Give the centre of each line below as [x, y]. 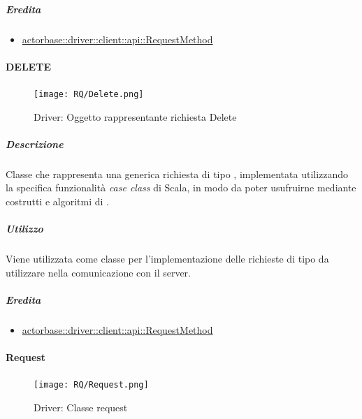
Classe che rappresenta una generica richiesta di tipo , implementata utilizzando [177, 174]
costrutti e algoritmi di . [57, 201]
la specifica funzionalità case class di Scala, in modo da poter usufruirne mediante [181, 188]
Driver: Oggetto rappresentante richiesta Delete [135, 116]
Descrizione [35, 144]
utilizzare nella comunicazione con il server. [99, 272]
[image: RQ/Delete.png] [89, 94]
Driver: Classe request [81, 407]
